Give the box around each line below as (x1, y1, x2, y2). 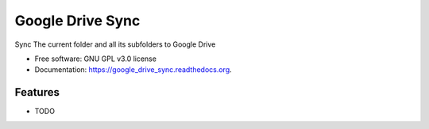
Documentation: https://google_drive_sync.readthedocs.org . (34, 65, 232, 74)
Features (14, 85, 60, 99)
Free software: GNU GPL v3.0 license (34, 54, 157, 63)
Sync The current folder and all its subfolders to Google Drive (14, 40, 216, 49)
